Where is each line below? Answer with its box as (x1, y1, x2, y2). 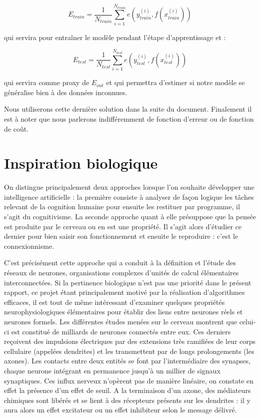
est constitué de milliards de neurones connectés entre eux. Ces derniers (11, 326, 231, 336)
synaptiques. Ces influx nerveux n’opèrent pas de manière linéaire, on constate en (4, 375, 254, 385)
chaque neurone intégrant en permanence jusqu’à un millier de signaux (4, 365, 220, 375)
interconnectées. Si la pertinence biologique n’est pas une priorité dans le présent (4, 277, 251, 287)
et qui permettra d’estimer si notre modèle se (106, 77, 245, 88)
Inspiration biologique (4, 153, 158, 173)
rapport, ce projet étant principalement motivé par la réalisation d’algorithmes (4, 287, 245, 297)
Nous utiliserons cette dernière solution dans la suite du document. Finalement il (4, 104, 252, 114)
